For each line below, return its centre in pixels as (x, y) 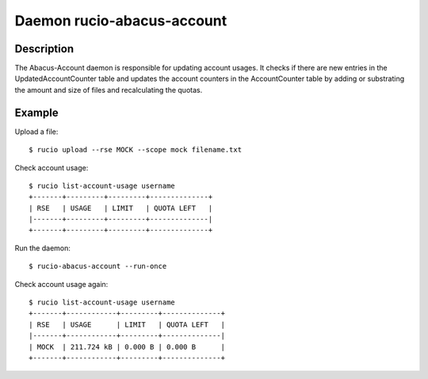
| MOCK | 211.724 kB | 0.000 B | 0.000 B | (127, 346)
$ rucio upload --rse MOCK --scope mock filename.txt (135, 150)
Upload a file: (36, 132)
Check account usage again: (61, 284)
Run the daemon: (43, 248)
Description (44, 49)
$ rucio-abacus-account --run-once (98, 266)
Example (36, 112)
